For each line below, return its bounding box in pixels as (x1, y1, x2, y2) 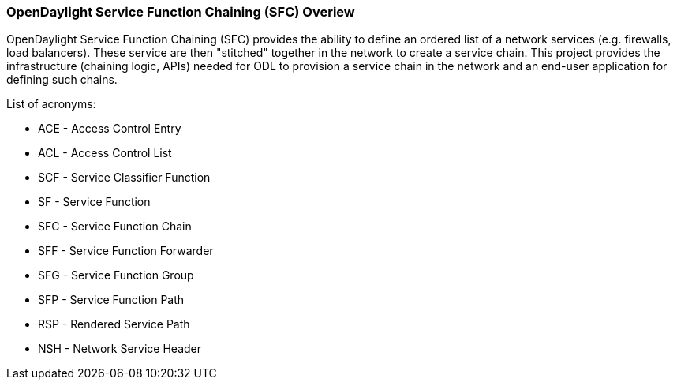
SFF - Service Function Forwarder (38, 244, 214, 258)
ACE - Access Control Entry (38, 122, 181, 136)
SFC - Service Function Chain (38, 219, 192, 234)
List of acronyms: (6, 97, 96, 111)
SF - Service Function (38, 195, 151, 209)
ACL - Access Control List (38, 146, 172, 160)
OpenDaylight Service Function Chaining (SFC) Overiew (6, 4, 355, 20)
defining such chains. (6, 73, 118, 87)
